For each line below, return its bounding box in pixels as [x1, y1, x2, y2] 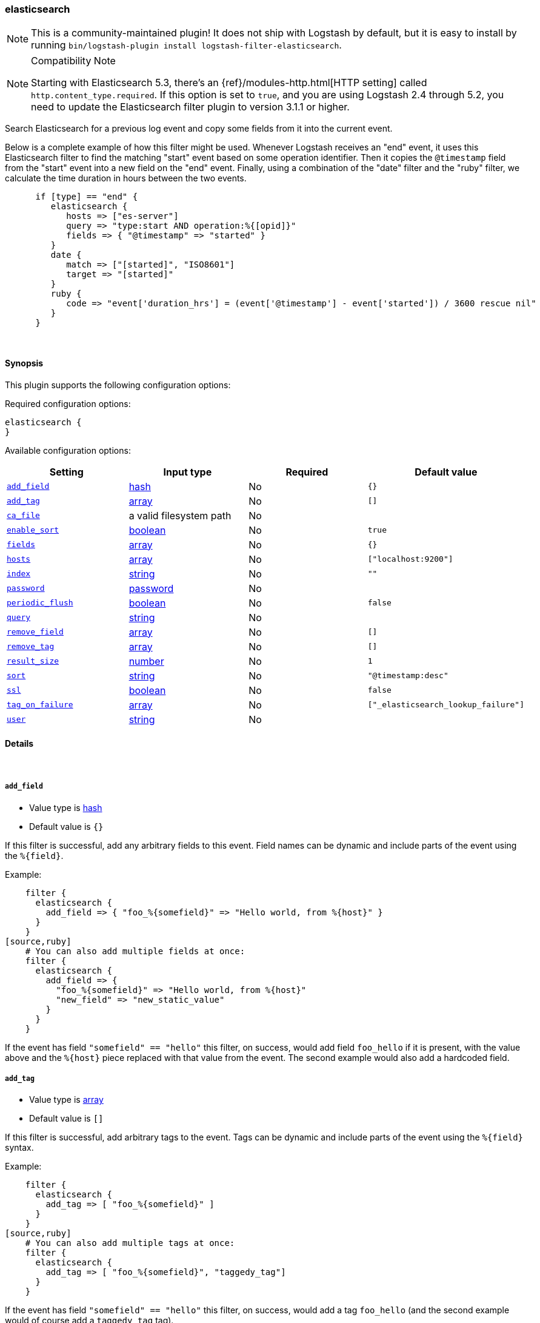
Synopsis [5, 357, 44, 368]
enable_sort [7, 525, 59, 535]
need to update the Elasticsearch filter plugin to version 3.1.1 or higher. [31, 101, 350, 113]
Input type [163, 465, 212, 478]
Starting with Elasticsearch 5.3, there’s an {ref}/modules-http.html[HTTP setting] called [31, 76, 427, 89]
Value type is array [29, 1094, 104, 1105]
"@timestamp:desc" [367, 671, 448, 681]
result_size [7, 656, 59, 666]
